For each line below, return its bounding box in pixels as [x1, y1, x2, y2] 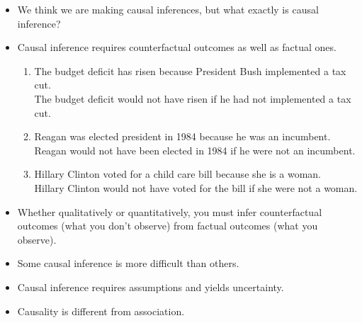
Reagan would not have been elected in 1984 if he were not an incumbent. [34, 142, 356, 157]
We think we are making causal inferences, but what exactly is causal [17, 2, 319, 16]
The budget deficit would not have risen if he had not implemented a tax [34, 91, 351, 106]
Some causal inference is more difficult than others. [17, 256, 239, 271]
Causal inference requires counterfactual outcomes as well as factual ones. [17, 40, 336, 55]
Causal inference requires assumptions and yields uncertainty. [17, 279, 284, 294]
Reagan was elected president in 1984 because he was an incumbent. [34, 129, 331, 144]
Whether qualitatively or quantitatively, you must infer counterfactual [17, 204, 322, 219]
